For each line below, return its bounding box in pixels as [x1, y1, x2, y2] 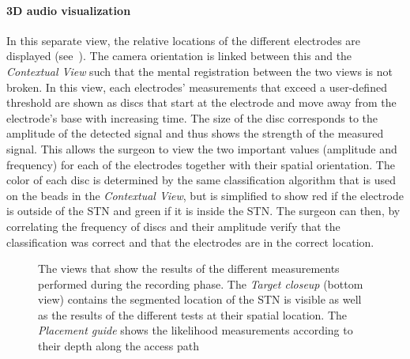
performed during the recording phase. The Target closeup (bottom [38, 275, 363, 292]
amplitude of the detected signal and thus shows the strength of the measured [6, 125, 384, 142]
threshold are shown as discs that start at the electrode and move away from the [6, 94, 397, 111]
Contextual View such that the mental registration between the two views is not [6, 62, 393, 79]
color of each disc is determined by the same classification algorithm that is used [6, 172, 396, 188]
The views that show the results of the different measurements [38, 260, 340, 277]
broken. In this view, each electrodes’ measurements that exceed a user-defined [6, 78, 387, 95]
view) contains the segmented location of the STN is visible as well [38, 291, 362, 308]
